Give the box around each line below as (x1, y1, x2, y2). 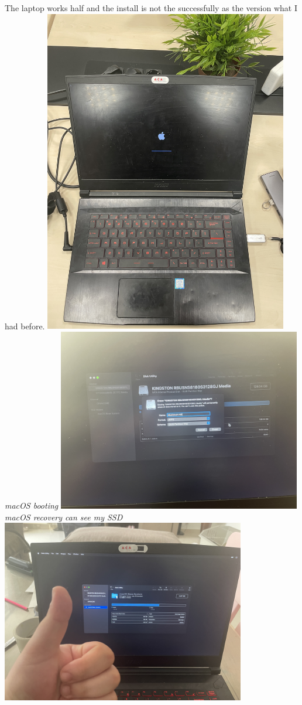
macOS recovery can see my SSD (5, 510, 123, 523)
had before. (5, 319, 45, 332)
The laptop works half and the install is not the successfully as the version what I (5, 2, 298, 13)
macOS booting (5, 499, 59, 512)
